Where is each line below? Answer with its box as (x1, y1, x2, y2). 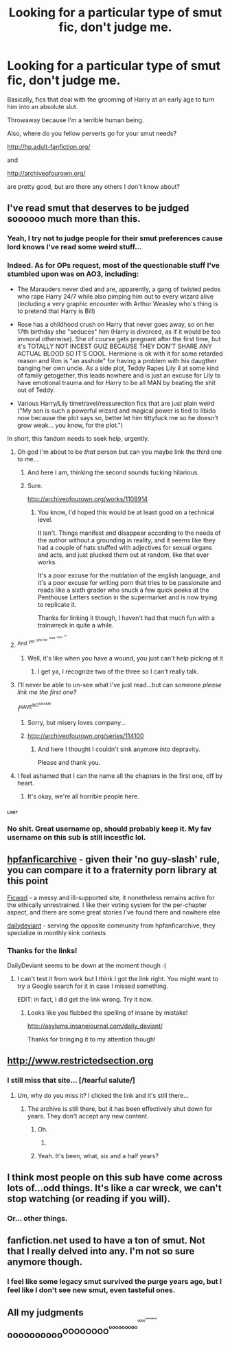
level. (37, 515, 53, 523)
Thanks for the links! (7, 945, 78, 955)
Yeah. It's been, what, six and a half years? (37, 1151, 159, 1160)
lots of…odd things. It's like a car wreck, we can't (7, 1182, 222, 1194)
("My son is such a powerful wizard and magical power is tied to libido (16, 406, 216, 415)
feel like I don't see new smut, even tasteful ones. (7, 1285, 176, 1295)
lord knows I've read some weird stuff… (7, 242, 142, 252)
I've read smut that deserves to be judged (7, 203, 189, 214)
